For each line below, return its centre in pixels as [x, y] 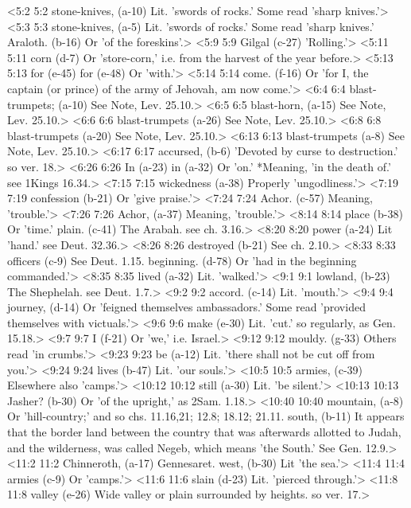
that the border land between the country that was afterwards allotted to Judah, [204, 432]
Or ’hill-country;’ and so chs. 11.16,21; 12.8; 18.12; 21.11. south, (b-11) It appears [206, 416]
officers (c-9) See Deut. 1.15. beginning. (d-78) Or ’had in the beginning [182, 260]
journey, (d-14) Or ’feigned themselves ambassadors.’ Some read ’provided [186, 307]
